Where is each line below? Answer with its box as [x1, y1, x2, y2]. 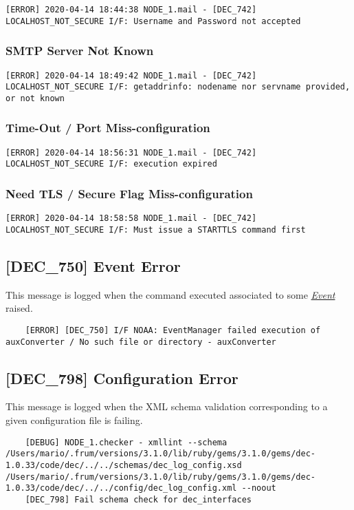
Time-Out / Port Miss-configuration [5, 119, 210, 136]
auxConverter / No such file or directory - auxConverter [5, 337, 276, 347]
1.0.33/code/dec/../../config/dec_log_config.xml [5, 483, 237, 493]
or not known [5, 93, 65, 103]
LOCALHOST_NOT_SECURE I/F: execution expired [5, 159, 217, 169]
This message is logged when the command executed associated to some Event [5, 287, 335, 301]
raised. [5, 301, 33, 315]
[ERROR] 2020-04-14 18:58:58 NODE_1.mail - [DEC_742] [5, 213, 257, 224]
